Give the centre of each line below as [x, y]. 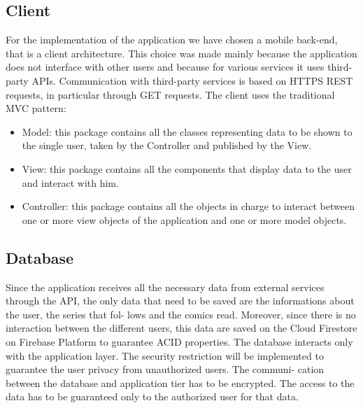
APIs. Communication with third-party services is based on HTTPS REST [192, 80]
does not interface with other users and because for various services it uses [165, 67]
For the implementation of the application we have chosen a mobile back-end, [172, 40]
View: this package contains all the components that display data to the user [187, 168]
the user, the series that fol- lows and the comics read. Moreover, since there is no [181, 314]
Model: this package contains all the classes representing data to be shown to [187, 131]
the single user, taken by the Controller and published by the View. [167, 145]
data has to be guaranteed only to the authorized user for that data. [152, 396]
